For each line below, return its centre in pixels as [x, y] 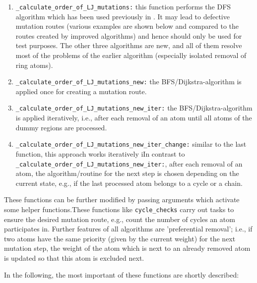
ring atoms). [34, 65]
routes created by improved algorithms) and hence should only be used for [129, 35]
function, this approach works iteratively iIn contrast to [100, 153]
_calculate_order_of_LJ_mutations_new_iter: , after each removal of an [129, 163]
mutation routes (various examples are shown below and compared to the [127, 26]
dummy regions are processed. [61, 127]
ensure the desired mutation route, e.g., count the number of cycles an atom [120, 219]
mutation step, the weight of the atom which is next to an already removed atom [127, 248]
